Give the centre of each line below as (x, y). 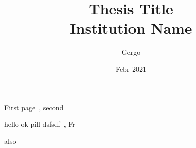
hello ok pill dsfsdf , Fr (40, 124)
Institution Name (131, 28)
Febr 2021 (131, 69)
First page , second (34, 107)
